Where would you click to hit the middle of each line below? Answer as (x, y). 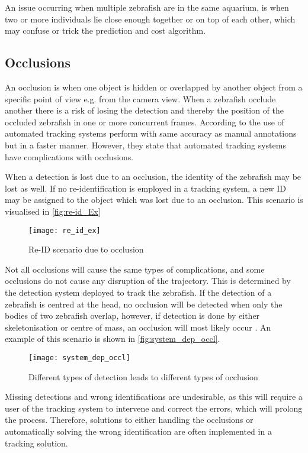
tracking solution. (36, 443)
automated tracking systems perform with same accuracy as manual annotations (151, 133)
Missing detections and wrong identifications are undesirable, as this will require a (154, 397)
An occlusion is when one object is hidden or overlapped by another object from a (154, 87)
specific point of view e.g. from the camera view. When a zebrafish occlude (140, 98)
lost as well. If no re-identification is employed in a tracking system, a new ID (146, 188)
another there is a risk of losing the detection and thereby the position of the (145, 110)
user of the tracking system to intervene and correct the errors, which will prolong (154, 408)
